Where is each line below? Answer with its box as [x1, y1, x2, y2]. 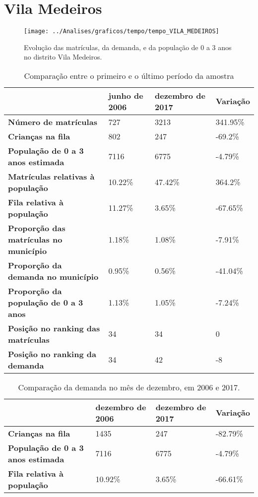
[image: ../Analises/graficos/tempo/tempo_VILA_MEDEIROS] [24, 28, 219, 35]
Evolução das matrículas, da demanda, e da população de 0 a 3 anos [24, 42, 232, 52]
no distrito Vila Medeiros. [24, 52, 102, 62]
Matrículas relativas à [8, 170, 95, 182]
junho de [108, 89, 143, 101]
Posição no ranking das [8, 322, 100, 334]
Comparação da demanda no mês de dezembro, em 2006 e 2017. [18, 381, 240, 393]
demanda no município [8, 270, 99, 282]
